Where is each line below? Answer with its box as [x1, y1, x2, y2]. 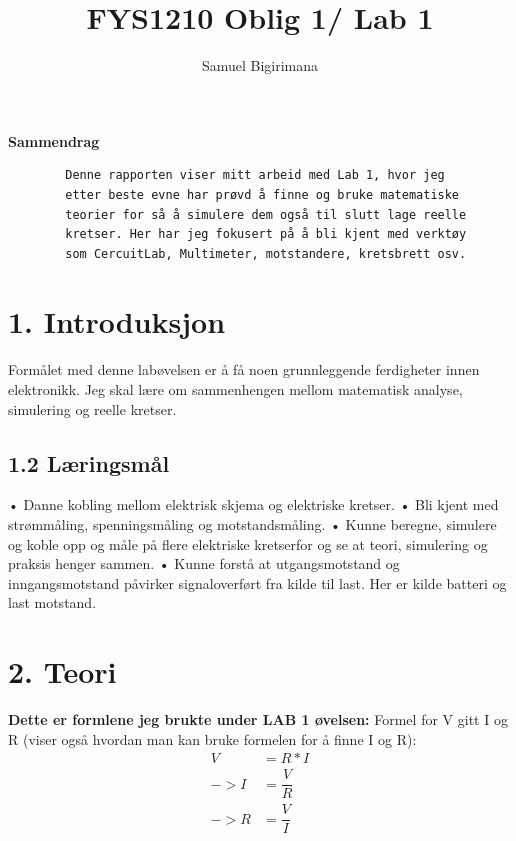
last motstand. [8, 592, 97, 613]
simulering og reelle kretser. [8, 398, 177, 419]
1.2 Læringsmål [8, 447, 170, 478]
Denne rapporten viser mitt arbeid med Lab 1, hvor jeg [65, 168, 445, 183]
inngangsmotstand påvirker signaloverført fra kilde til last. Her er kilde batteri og [8, 572, 507, 593]
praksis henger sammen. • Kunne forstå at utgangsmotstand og [8, 553, 400, 574]
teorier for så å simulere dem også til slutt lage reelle [65, 207, 467, 222]
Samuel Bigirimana [201, 55, 319, 76]
